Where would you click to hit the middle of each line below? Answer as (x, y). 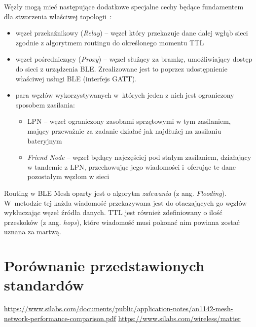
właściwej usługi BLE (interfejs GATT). (76, 78)
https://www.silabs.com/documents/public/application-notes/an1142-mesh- (119, 309)
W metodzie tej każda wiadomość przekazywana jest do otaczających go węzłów (126, 202)
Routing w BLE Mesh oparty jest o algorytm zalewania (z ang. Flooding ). (115, 193)
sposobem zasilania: (45, 104)
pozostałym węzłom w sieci (68, 176)
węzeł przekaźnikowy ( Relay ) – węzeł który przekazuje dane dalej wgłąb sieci (132, 33)
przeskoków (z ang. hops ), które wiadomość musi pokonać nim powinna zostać (122, 222)
